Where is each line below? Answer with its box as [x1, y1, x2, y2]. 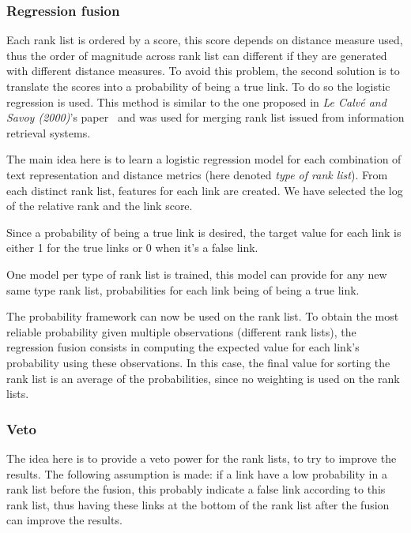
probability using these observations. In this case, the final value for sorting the [6, 354, 390, 370]
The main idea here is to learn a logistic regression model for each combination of [6, 151, 402, 167]
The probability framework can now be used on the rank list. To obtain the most [6, 308, 399, 325]
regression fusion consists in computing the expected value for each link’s [6, 339, 360, 355]
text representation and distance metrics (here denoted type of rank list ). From [6, 166, 388, 182]
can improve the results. [6, 512, 123, 528]
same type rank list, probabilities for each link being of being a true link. [6, 281, 360, 298]
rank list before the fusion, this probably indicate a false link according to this [6, 481, 386, 497]
